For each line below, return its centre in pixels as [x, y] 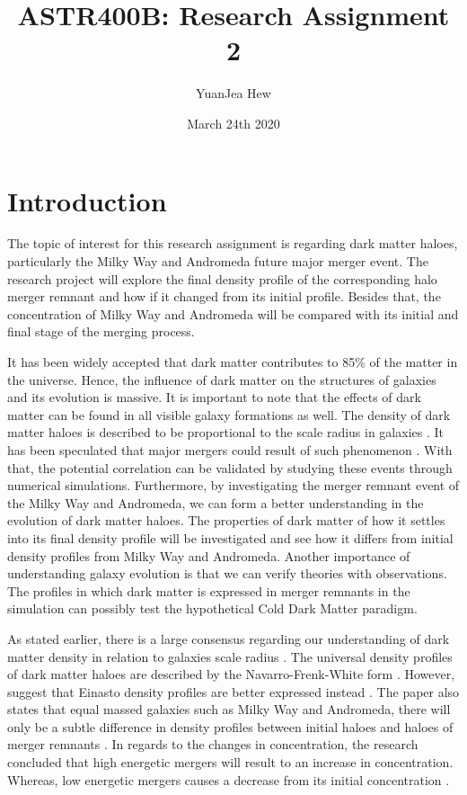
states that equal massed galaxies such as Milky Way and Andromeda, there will [229, 709]
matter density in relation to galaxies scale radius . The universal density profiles [230, 656]
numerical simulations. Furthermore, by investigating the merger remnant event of [233, 485]
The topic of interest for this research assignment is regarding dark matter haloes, [233, 243]
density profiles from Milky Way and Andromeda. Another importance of [209, 555]
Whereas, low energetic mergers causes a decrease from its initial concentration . [229, 779]
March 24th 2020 [233, 123]
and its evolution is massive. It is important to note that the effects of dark [214, 397]
